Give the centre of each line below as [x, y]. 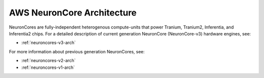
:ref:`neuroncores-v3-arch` [48, 43]
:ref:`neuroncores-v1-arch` [48, 67]
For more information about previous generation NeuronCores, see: [77, 51]
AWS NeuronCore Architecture [73, 13]
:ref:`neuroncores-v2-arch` [48, 61]
